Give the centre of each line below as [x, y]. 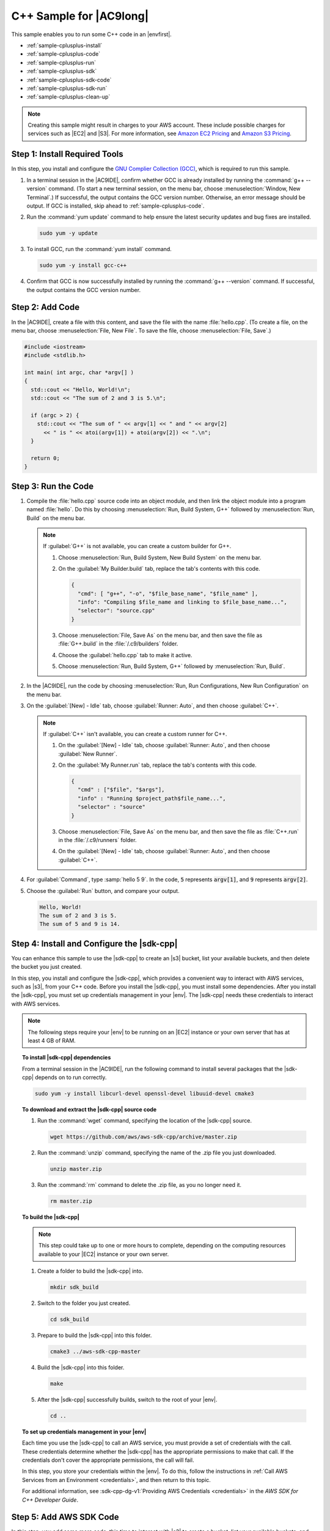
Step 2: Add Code [45, 307]
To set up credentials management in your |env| [84, 1431]
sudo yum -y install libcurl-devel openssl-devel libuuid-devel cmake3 [144, 1094]
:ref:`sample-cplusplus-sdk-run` [67, 88]
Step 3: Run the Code [53, 486]
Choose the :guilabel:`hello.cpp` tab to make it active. [125, 655]
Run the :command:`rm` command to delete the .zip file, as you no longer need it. [139, 1185]
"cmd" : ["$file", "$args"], [121, 790]
